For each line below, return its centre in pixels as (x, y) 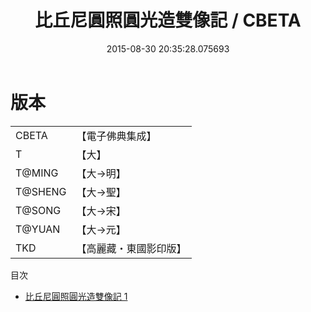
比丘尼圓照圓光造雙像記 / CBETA (168, 20)
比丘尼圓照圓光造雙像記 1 (76, 296)
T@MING (37, 173)
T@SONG (38, 210)
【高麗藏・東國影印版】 (131, 248)
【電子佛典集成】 (116, 136)
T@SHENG (41, 191)
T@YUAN (38, 229)
